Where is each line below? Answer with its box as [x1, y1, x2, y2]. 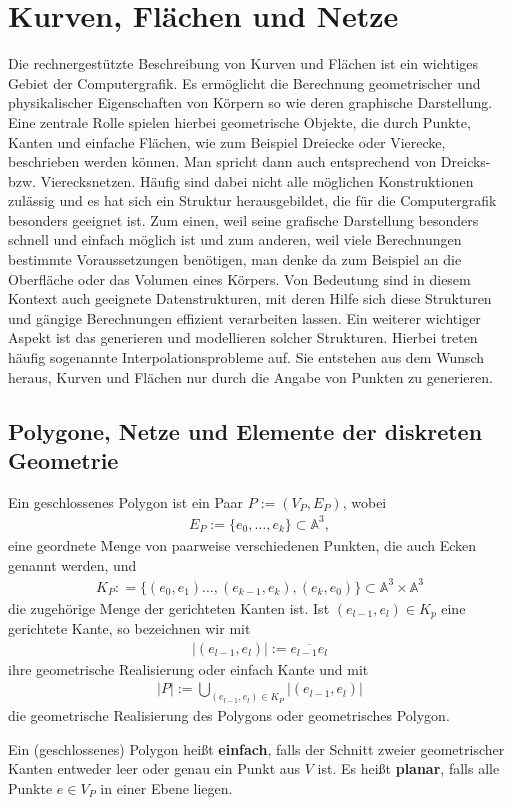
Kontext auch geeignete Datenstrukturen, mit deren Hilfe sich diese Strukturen [8, 288, 492, 309]
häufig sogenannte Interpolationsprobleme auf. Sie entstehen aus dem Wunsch [8, 347, 485, 368]
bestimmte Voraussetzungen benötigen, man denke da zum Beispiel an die [8, 249, 462, 270]
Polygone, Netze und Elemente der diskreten [8, 415, 483, 446]
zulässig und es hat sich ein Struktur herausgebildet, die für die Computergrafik [8, 190, 497, 211]
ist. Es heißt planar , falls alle [317, 758, 500, 779]
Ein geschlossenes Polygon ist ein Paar [8, 491, 244, 512]
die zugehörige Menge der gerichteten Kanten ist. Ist [8, 597, 330, 618]
